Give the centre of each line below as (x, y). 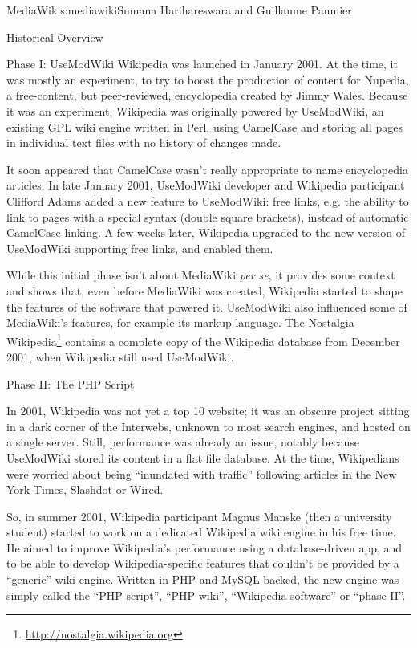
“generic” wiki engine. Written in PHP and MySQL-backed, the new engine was (203, 579)
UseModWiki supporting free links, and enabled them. (140, 248)
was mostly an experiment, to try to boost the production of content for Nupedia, (208, 79)
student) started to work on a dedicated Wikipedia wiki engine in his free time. (201, 532)
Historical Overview (55, 37)
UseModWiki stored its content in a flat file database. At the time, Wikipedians (203, 457)
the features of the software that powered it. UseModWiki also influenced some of (207, 306)
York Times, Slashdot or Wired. (85, 489)
